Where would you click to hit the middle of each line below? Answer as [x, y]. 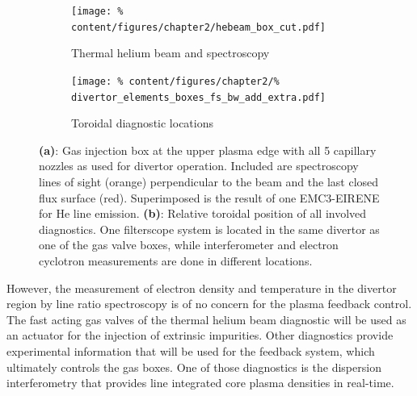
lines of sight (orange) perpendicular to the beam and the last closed [209, 181]
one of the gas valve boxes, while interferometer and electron [189, 245]
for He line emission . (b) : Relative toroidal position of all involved [203, 213]
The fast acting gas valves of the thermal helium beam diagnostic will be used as [206, 319]
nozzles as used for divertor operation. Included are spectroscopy [199, 166]
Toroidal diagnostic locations [142, 123]
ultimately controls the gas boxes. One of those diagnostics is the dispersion [194, 367]
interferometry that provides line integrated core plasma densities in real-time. [200, 383]
